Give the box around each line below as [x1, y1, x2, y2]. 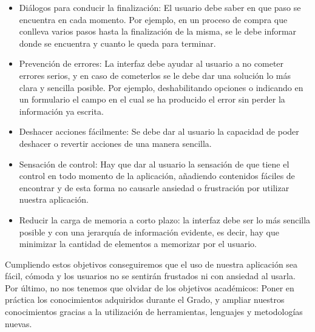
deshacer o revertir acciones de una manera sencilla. [19, 137, 212, 149]
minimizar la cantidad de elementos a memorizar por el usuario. [19, 237, 257, 250]
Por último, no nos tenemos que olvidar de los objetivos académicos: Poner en [5, 281, 294, 294]
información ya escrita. [19, 104, 104, 117]
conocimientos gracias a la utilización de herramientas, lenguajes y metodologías [5, 305, 303, 318]
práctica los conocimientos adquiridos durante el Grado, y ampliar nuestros [5, 293, 285, 306]
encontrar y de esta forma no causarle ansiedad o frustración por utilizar [19, 181, 290, 194]
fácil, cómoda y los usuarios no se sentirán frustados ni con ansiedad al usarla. [5, 269, 296, 282]
